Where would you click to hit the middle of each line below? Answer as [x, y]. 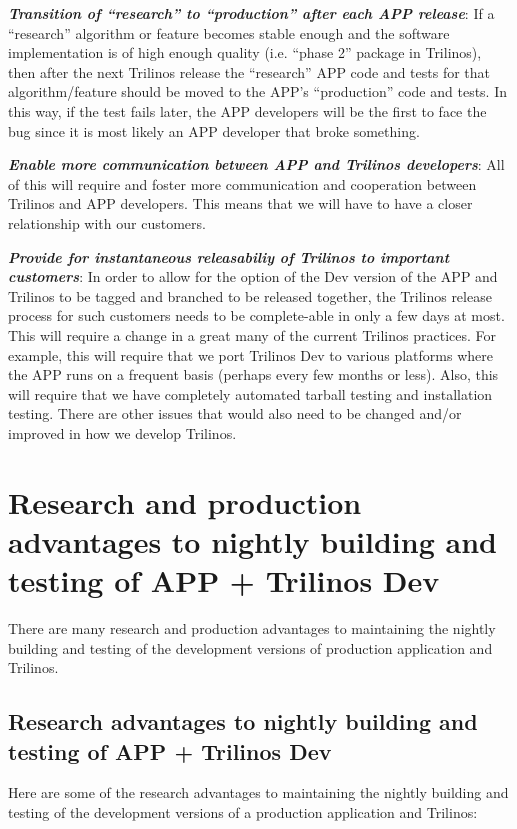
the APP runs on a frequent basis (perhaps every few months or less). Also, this [253, 374]
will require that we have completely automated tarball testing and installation [250, 393]
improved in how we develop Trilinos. [122, 432]
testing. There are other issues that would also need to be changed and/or [235, 413]
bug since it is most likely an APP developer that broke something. [214, 130]
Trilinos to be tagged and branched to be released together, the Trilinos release [250, 295]
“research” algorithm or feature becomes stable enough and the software [229, 32]
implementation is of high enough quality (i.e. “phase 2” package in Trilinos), [245, 52]
